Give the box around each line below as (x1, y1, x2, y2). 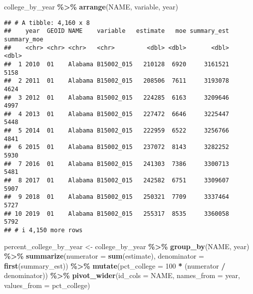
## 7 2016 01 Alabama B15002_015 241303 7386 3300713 (4, 160, 230, 167)
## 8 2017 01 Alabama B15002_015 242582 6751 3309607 (4, 177, 230, 184)
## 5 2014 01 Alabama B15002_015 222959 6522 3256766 (4, 127, 230, 135)
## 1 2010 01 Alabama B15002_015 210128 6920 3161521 (4, 60, 230, 68)
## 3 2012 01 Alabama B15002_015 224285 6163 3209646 (4, 94, 230, 101)
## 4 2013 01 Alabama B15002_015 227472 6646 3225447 (4, 110, 230, 118)
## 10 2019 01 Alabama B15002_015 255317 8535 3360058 (4, 210, 230, 217)
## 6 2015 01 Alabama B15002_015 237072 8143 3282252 (4, 144, 230, 151)
